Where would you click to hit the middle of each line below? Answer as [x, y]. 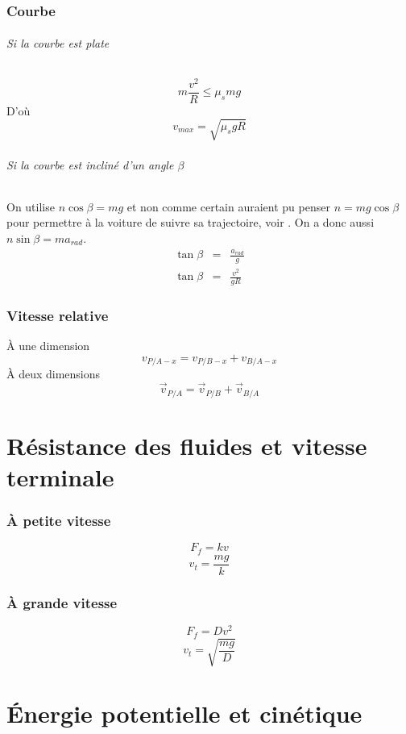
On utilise [31, 206]
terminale [60, 476]
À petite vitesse [59, 521]
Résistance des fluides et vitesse [187, 445]
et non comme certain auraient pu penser [228, 206]
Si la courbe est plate [58, 43]
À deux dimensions [54, 374]
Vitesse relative [58, 315]
